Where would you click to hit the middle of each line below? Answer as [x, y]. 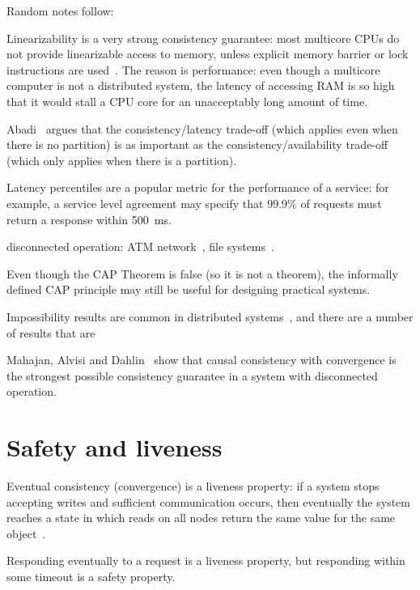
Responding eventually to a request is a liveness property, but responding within [206, 560]
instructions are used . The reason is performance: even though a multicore [193, 69]
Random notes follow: [60, 11]
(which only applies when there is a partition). [122, 160]
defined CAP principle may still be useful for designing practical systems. [189, 289]
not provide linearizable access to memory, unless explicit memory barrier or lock [208, 54]
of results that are [51, 332]
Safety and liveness [115, 447]
